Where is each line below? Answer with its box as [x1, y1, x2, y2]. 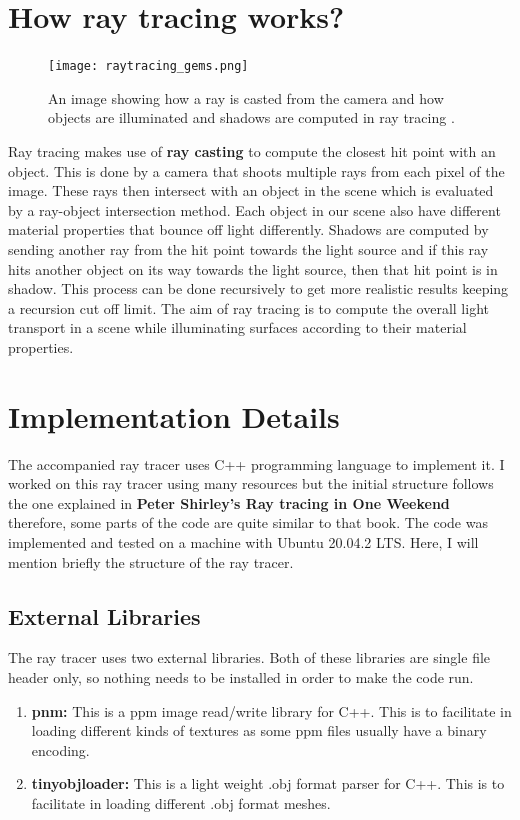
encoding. [31, 739, 90, 760]
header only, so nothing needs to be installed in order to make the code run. [8, 666, 474, 687]
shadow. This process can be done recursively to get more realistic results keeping [8, 278, 509, 299]
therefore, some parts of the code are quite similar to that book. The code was [8, 512, 488, 533]
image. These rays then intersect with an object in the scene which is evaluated [8, 180, 494, 201]
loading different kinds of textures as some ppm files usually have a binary [31, 720, 487, 741]
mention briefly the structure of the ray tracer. [8, 551, 294, 572]
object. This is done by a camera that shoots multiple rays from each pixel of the [8, 160, 505, 181]
